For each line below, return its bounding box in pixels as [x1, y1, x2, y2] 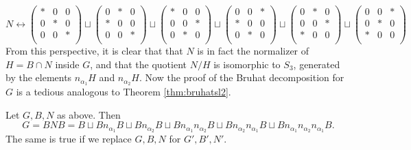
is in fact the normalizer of [197, 44, 309, 58]
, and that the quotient [90, 57, 187, 71]
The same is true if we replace [5, 132, 132, 146]
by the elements [5, 70, 72, 85]
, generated [293, 57, 340, 71]
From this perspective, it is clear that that [5, 44, 183, 58]
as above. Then [57, 107, 121, 121]
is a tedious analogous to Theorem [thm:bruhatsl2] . [16, 85, 231, 99]
